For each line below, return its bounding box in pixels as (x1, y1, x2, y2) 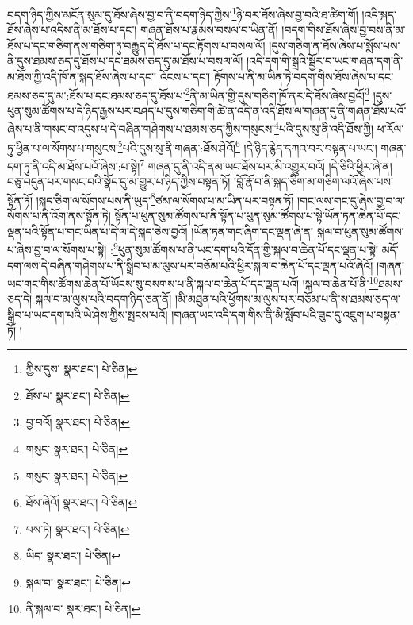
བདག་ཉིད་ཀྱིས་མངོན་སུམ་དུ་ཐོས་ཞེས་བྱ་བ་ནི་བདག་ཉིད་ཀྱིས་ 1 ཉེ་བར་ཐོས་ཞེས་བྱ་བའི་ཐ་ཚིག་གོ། (7, 4, 358, 22)
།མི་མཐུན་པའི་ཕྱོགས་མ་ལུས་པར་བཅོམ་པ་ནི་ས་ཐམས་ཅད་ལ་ (175, 291, 400, 307)
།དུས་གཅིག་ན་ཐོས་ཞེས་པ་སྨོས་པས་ (269, 37, 400, 53)
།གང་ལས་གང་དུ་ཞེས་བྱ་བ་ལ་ (297, 191, 405, 208)
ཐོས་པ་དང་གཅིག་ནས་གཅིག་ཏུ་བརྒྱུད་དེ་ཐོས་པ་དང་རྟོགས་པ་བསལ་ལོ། (7, 37, 266, 53)
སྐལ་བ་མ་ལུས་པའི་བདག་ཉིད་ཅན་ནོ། (35, 291, 172, 307)
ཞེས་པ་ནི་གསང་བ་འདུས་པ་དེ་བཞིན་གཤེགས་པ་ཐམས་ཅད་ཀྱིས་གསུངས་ (7, 121, 275, 137)
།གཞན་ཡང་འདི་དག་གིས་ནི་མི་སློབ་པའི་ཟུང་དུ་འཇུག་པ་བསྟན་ (171, 306, 400, 322)
